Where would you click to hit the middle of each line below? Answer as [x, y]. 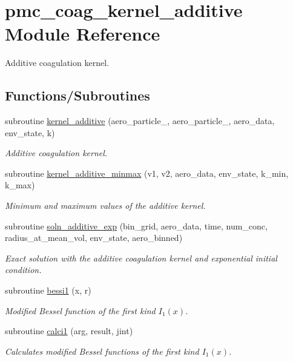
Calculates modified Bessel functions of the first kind [102, 351]
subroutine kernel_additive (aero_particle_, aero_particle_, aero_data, [140, 121]
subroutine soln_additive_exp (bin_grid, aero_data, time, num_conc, [136, 225]
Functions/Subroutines [77, 95]
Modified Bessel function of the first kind [80, 310]
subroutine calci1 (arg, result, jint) [69, 331]
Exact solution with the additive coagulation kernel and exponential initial [141, 258]
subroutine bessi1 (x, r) [48, 290]
